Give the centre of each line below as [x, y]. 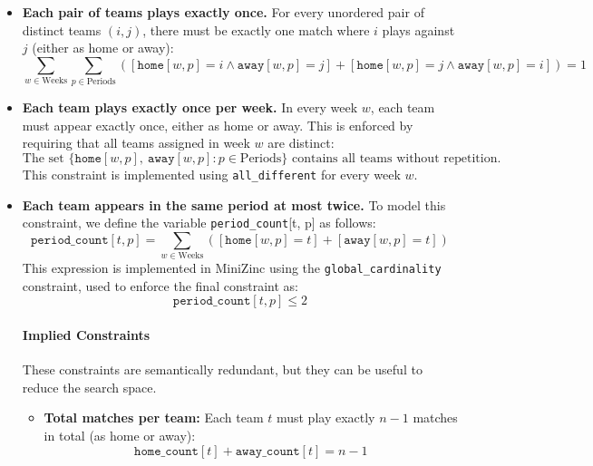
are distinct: [301, 143]
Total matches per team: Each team [154, 417]
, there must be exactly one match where [256, 29]
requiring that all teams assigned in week [136, 143]
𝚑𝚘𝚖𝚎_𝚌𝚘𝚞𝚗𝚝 [166, 451]
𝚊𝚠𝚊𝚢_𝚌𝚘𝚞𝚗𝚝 [267, 451]
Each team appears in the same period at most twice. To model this [234, 204]
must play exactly [326, 417]
